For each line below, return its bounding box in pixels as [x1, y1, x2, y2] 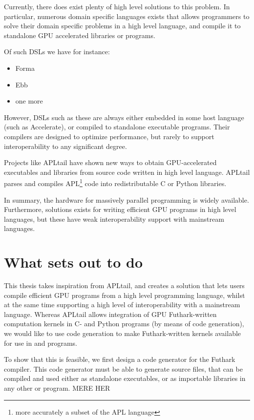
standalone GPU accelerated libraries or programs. [4, 30, 155, 40]
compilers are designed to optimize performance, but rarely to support [4, 131, 214, 141]
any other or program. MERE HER [4, 383, 110, 393]
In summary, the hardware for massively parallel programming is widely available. [4, 194, 249, 205]
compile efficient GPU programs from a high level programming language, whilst [4, 290, 245, 300]
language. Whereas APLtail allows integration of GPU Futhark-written [4, 309, 217, 319]
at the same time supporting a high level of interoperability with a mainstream [4, 299, 240, 310]
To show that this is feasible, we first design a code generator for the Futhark [4, 354, 235, 364]
